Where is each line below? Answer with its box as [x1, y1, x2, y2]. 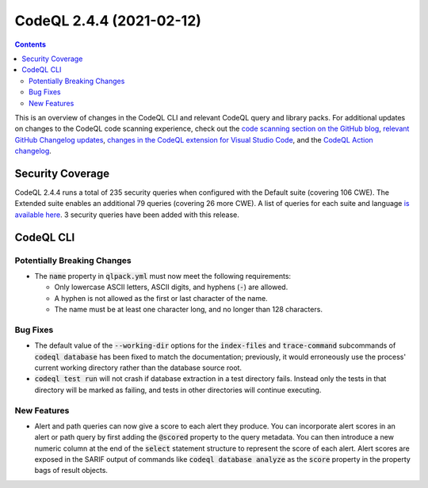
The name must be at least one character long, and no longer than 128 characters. [54, 305, 323, 315]
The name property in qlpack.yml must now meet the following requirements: [34, 271, 292, 280]
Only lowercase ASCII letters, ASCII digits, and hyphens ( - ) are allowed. [54, 282, 289, 292]
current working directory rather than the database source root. [34, 363, 242, 372]
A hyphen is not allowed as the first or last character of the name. [54, 293, 269, 303]
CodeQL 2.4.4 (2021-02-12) [14, 12, 202, 29]
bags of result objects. [34, 466, 109, 475]
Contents [14, 40, 47, 49]
